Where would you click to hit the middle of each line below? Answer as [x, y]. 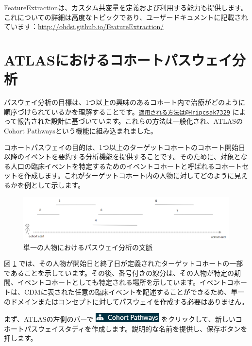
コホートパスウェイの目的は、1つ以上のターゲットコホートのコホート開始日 [125, 147]
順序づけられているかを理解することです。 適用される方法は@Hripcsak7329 [117, 111]
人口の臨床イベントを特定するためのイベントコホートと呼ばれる [112, 166]
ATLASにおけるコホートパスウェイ [118, 59]
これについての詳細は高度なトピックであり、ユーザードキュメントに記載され [126, 17]
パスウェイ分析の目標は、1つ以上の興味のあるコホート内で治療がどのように [125, 102]
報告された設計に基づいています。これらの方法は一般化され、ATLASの [130, 121]
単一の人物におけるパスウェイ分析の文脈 [88, 247]
